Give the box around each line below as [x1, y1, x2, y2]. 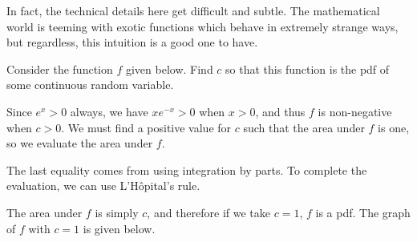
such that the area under [243, 119, 365, 135]
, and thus [255, 103, 306, 119]
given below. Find [125, 60, 213, 77]
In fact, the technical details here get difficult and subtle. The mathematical [6, 2, 380, 18]
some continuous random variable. [6, 76, 174, 93]
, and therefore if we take [147, 204, 271, 220]
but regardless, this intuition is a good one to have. [6, 34, 258, 50]
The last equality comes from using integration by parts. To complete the [6, 161, 367, 178]
